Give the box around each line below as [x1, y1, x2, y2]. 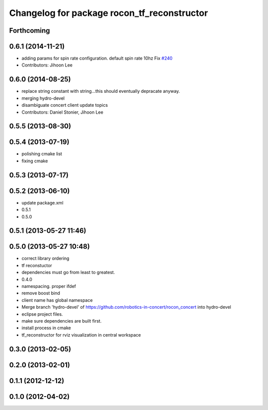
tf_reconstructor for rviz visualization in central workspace [21, 332, 141, 338]
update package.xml [21, 200, 64, 205]
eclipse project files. [21, 311, 63, 317]
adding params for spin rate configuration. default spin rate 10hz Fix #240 [21, 55, 173, 62]
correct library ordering [21, 256, 69, 262]
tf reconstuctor [21, 262, 52, 268]
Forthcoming [9, 26, 50, 35]
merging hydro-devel [21, 95, 65, 101]
